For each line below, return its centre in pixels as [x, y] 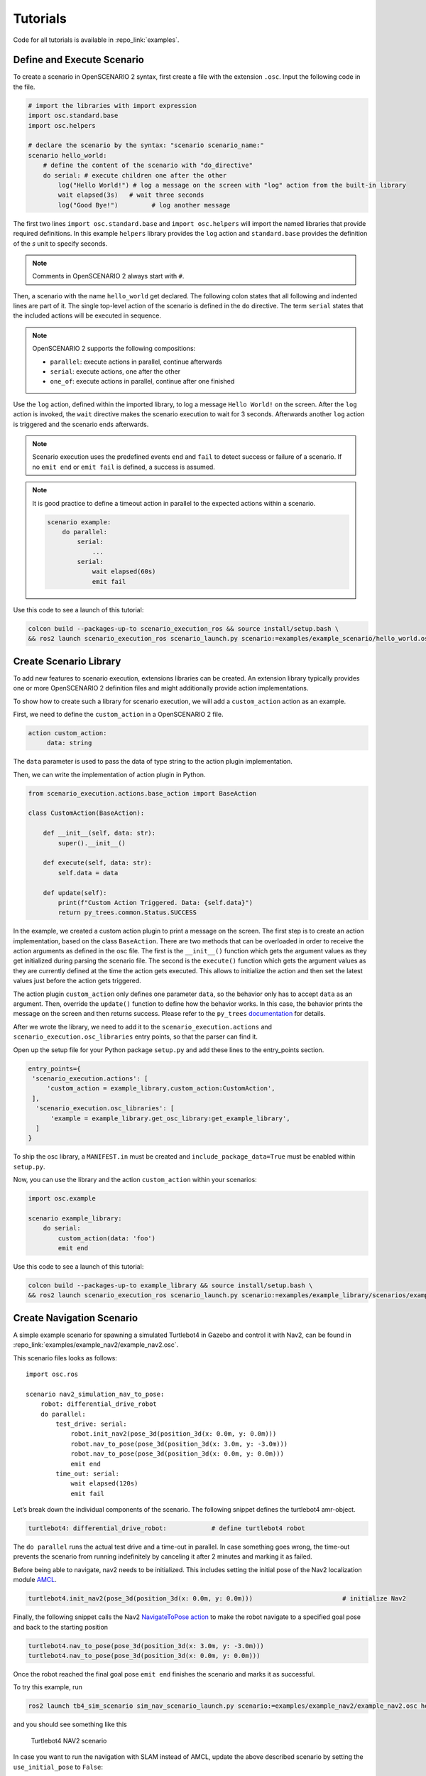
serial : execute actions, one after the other [115, 372]
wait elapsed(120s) [104, 1484]
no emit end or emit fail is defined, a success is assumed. [124, 467]
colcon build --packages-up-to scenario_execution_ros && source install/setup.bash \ [184, 628]
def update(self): [75, 893]
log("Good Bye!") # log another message [144, 205]
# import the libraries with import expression [112, 105]
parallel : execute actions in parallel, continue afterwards [136, 362]
